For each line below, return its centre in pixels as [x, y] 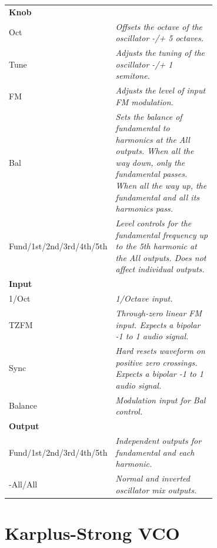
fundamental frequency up [162, 234]
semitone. [133, 76]
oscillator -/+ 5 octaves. [160, 38]
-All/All [23, 484]
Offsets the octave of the [159, 26]
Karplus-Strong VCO [92, 532]
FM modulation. [144, 101]
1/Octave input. [144, 298]
